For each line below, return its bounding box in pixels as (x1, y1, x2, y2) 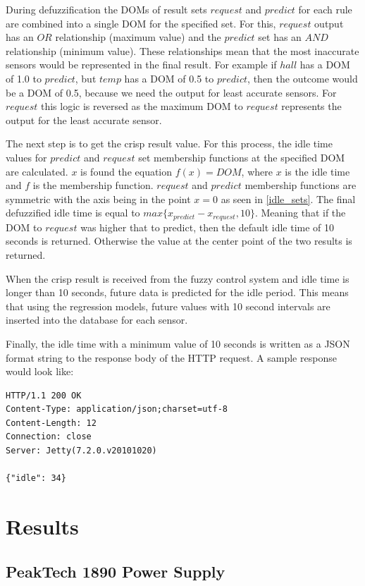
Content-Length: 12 (6, 417, 97, 428)
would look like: (6, 364, 74, 379)
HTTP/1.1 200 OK (6, 390, 82, 401)
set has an (258, 30, 302, 44)
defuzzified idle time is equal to (6, 205, 140, 220)
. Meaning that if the (254, 205, 346, 220)
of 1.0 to (6, 71, 42, 85)
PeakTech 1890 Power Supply (6, 560, 225, 582)
